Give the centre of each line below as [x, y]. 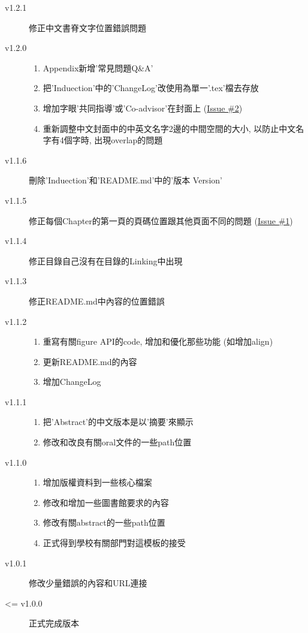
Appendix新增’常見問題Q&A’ [98, 67]
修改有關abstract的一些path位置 [104, 522]
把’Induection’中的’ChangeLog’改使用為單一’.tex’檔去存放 [151, 88]
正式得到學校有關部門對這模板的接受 [114, 543]
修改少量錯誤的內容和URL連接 [88, 583]
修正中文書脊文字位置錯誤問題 [87, 27]
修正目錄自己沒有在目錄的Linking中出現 [106, 260]
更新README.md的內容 [90, 361]
